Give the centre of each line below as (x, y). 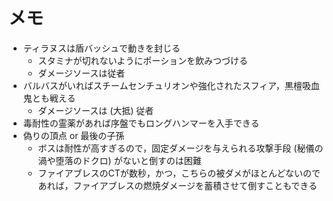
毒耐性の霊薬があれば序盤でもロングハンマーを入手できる (141, 123)
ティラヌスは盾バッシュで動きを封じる (101, 48)
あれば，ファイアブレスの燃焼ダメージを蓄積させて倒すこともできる (177, 185)
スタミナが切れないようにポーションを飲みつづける (143, 60)
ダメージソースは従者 (81, 73)
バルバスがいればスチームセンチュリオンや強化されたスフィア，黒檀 (162, 85)
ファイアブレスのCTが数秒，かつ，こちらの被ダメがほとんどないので (179, 173)
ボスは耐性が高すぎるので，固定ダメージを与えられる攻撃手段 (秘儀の (180, 148)
